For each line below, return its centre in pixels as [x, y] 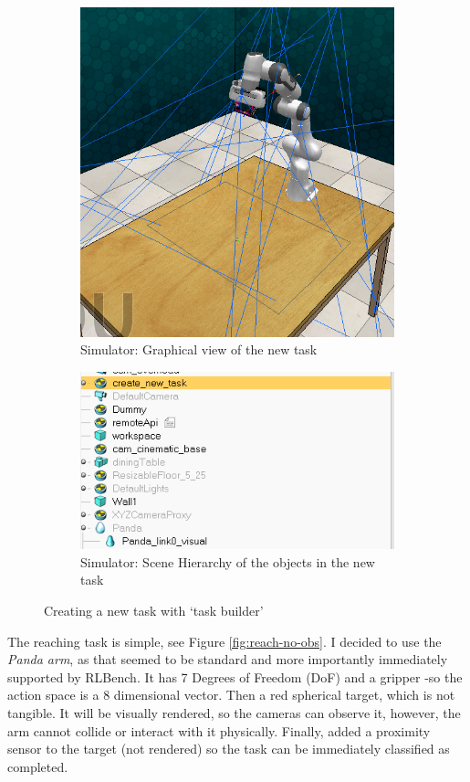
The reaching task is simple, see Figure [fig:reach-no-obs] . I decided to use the [225, 641]
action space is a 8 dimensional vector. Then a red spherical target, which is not [231, 695]
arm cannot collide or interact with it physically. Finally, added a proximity [219, 730]
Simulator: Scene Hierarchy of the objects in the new [228, 561]
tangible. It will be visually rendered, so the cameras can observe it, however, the [234, 712]
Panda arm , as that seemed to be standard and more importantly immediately [228, 659]
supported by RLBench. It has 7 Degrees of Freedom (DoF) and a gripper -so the [235, 676]
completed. [38, 766]
